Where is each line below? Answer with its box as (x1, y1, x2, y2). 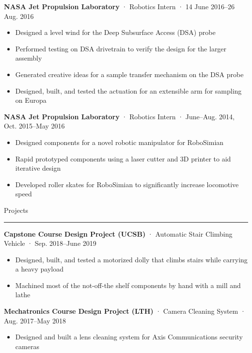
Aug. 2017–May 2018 (4, 315, 66, 325)
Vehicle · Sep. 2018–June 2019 (4, 238, 96, 248)
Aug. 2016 (4, 11, 34, 21)
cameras (15, 341, 39, 351)
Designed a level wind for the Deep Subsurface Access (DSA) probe (15, 27, 216, 37)
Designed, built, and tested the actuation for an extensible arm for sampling (15, 85, 242, 96)
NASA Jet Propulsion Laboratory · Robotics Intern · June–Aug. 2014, (4, 111, 235, 121)
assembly (15, 53, 42, 63)
